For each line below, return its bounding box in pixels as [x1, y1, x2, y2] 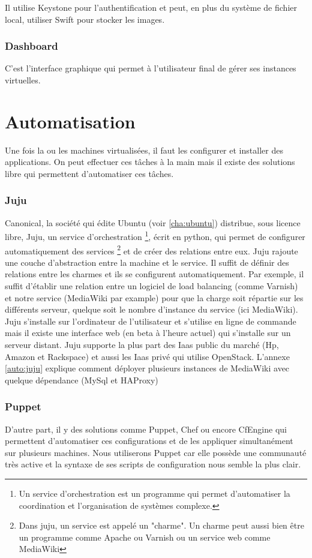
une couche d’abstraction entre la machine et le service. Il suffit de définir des [5, 256, 289, 268]
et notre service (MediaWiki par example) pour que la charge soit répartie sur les [5, 291, 304, 304]
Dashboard [5, 38, 58, 53]
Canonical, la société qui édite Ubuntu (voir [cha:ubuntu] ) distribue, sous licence [5, 216, 301, 229]
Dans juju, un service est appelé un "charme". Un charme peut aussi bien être [19, 519, 304, 532]
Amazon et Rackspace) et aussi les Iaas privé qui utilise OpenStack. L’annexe [5, 350, 290, 362]
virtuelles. [5, 74, 41, 86]
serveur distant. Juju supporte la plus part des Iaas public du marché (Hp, [5, 338, 279, 350]
